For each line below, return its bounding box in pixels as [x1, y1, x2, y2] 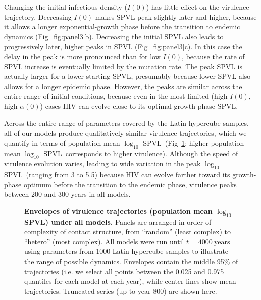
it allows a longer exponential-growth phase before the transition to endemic [4, 21, 240, 32]
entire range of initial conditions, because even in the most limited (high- [4, 91, 230, 101]
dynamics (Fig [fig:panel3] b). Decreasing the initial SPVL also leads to [4, 31, 224, 41]
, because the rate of [182, 51, 245, 61]
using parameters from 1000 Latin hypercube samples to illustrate [24, 246, 229, 256]
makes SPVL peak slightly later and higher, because [95, 11, 257, 22]
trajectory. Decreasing [4, 11, 72, 22]
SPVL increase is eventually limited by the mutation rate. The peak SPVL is [4, 61, 243, 71]
